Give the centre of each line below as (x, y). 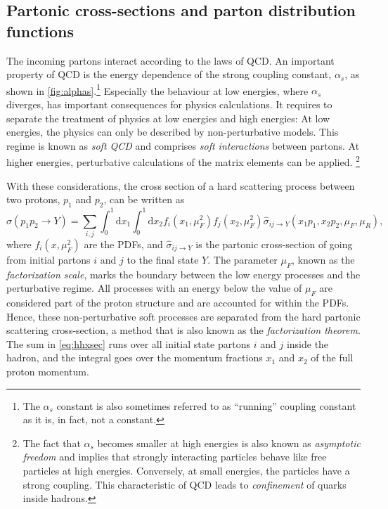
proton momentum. (48, 372)
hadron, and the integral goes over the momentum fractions (135, 357)
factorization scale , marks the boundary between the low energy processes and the (183, 274)
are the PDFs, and (123, 244)
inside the (308, 343)
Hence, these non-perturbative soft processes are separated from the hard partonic (183, 316)
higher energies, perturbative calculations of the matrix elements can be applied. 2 (183, 161)
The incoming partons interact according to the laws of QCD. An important (170, 60)
